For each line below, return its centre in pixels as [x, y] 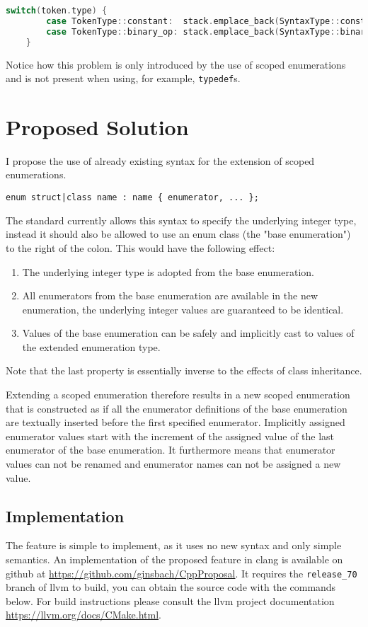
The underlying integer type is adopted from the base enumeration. [168, 271]
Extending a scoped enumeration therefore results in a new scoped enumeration [178, 395]
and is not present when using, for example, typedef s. [123, 78]
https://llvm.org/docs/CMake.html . [84, 615]
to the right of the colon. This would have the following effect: [140, 247]
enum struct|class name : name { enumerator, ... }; [132, 198]
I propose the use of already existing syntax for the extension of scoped [160, 160]
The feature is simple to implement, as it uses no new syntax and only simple [174, 545]
